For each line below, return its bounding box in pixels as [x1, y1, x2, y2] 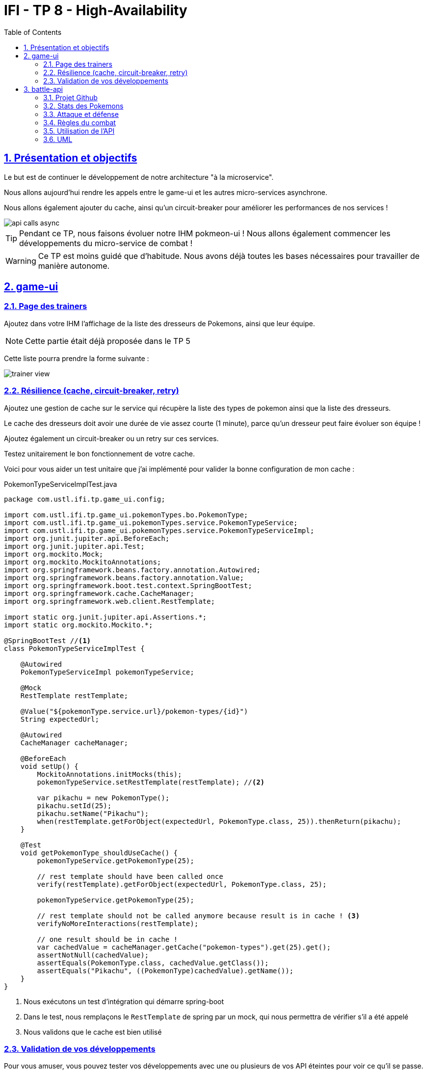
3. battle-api [24, 85, 63, 93]
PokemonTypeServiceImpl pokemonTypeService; [20, 668, 194, 676]
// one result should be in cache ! [37, 935, 178, 943]
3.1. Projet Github [43, 93, 98, 102]
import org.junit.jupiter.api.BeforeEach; [4, 534, 170, 542]
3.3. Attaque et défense [43, 110, 119, 118]
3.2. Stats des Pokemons [43, 101, 124, 110]
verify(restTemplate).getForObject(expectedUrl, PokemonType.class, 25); [37, 880, 327, 888]
